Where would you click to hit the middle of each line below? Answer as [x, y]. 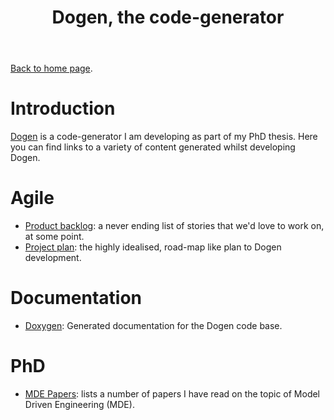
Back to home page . [51, 68]
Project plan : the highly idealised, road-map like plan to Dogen [153, 247]
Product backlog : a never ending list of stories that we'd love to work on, [174, 226]
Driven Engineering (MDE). [79, 404]
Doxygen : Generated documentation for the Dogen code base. [153, 325]
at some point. [54, 237]
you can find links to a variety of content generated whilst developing [153, 147]
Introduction [63, 108]
